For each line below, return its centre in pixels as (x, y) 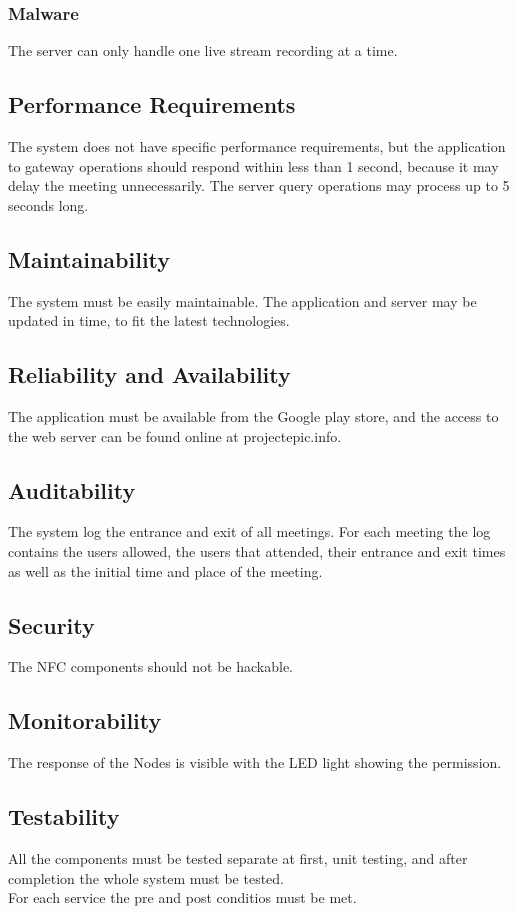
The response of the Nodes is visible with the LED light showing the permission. (255, 762)
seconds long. (48, 204)
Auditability (72, 489)
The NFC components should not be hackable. (151, 666)
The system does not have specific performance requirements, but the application (257, 146)
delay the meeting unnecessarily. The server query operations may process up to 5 (259, 185)
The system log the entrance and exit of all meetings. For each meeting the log (249, 531)
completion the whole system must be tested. (146, 877)
